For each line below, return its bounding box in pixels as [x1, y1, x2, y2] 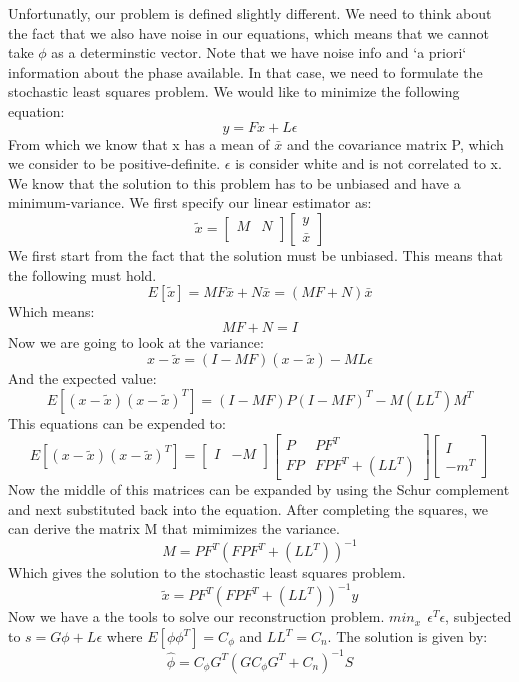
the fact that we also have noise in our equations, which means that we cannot [8, 22, 489, 43]
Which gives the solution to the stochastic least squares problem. [8, 562, 406, 583]
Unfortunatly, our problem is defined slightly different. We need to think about [8, 3, 492, 23]
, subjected [445, 606, 512, 627]
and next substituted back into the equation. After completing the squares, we [8, 498, 488, 519]
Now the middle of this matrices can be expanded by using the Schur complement [8, 479, 510, 500]
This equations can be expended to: [8, 412, 226, 433]
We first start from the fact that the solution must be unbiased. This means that [8, 244, 503, 265]
